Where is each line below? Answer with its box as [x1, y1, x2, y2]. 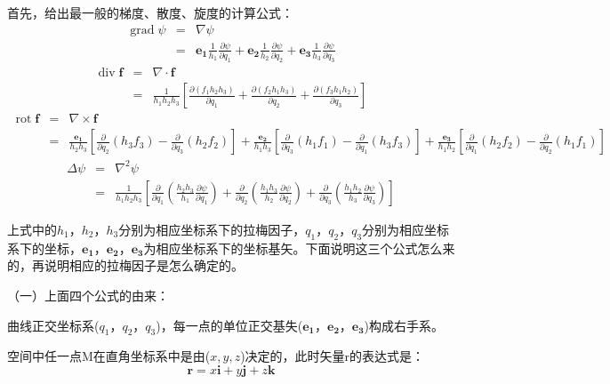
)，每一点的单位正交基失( [156, 316, 303, 334]
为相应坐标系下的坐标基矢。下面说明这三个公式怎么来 [143, 238, 455, 257]
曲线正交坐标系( [7, 316, 100, 334]
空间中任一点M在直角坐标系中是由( [7, 347, 211, 365]
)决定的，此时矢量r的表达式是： [240, 347, 425, 365]
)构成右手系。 [364, 316, 445, 334]
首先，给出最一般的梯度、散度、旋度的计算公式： [7, 4, 293, 21]
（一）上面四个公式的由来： [7, 285, 169, 304]
